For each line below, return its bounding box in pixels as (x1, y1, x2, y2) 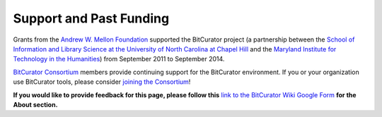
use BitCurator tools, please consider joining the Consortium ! (13, 78, 191, 86)
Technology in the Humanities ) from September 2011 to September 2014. (13, 55, 225, 63)
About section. (13, 100, 58, 109)
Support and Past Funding (13, 11, 170, 26)
